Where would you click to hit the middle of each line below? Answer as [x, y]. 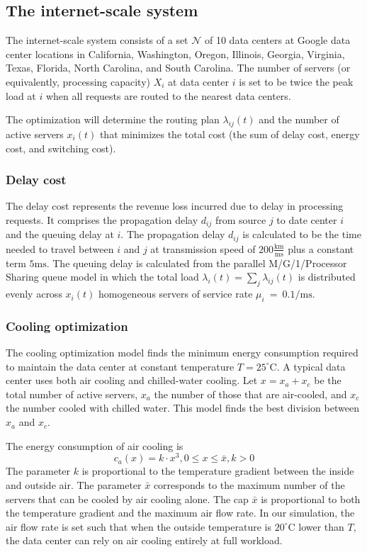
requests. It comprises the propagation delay [102, 219]
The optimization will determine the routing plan [113, 119]
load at [21, 95]
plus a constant [321, 248]
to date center [307, 219]
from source [241, 219]
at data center [199, 81]
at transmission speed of [203, 248]
